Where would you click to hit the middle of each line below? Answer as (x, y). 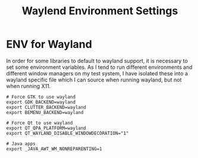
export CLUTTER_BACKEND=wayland (46, 107)
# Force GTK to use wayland (41, 97)
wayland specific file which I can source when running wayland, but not (94, 80)
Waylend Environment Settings (100, 11)
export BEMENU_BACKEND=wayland (45, 112)
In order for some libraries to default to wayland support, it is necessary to (97, 61)
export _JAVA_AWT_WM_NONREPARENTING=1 (54, 149)
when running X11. (29, 86)
